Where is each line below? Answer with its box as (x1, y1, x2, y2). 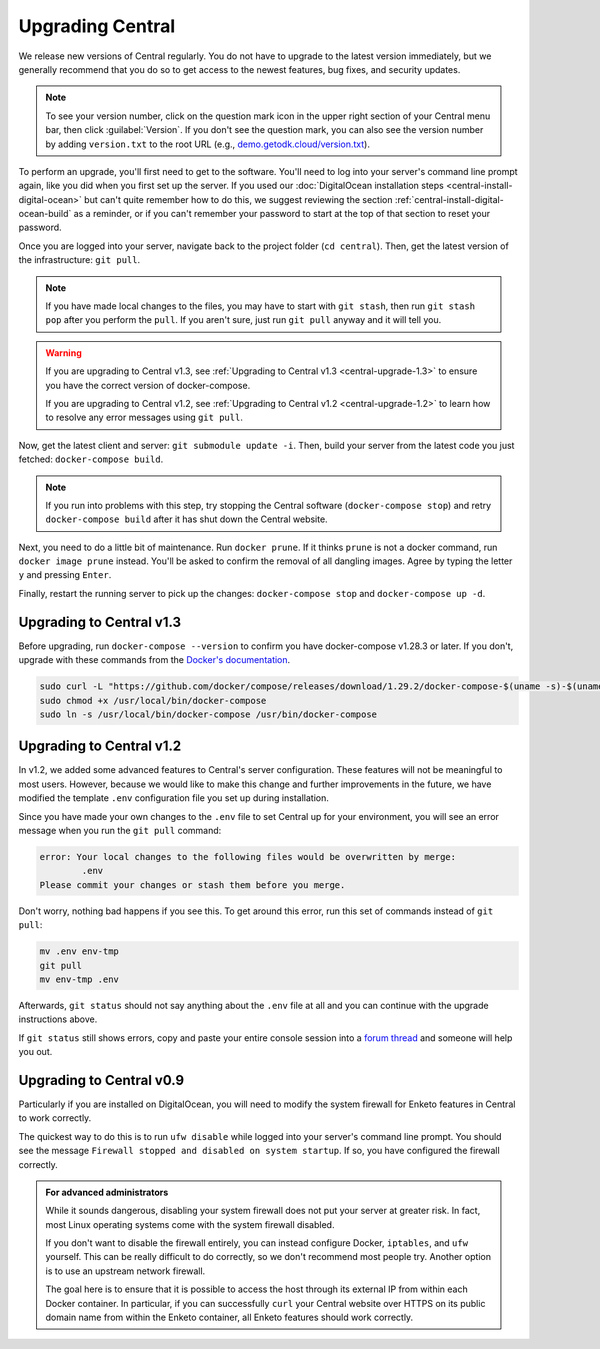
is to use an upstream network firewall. (45, 1265, 206, 1277)
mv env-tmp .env (39, 973, 120, 985)
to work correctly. (18, 1112, 92, 1124)
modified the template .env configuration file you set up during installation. (18, 792, 329, 804)
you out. (18, 1046, 53, 1058)
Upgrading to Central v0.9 (18, 1071, 185, 1089)
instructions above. (18, 1013, 98, 1025)
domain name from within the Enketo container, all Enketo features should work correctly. (45, 1311, 414, 1324)
